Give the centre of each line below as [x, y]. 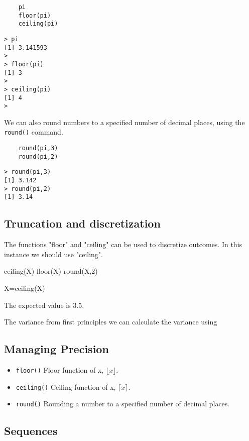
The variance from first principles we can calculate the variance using [111, 322]
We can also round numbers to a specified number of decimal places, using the [125, 122]
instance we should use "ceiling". [53, 254]
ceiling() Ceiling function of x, [66, 387]
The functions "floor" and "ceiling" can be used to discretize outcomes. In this [123, 244]
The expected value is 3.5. [44, 305]
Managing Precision [56, 349]
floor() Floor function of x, [60, 370]
